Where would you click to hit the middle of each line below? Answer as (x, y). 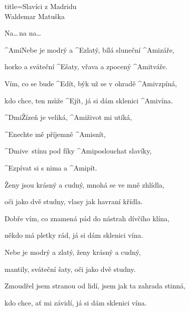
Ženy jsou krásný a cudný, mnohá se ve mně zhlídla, (84, 184)
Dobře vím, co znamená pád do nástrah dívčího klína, (87, 218)
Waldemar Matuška (35, 16)
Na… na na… (23, 33)
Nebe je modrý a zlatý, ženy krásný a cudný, (73, 252)
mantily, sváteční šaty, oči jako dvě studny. (70, 269)
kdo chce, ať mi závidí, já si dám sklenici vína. (76, 302)
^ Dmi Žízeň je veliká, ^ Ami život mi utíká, (68, 117)
